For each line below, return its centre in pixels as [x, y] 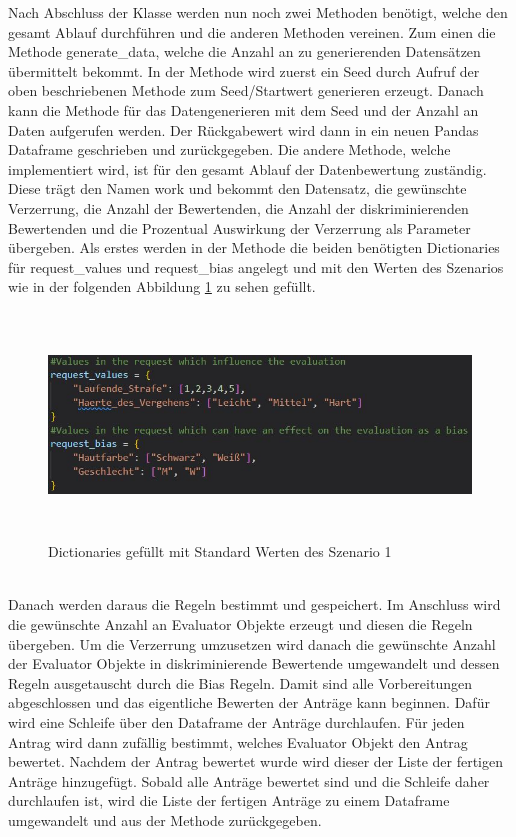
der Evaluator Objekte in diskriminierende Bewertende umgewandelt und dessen [254, 663]
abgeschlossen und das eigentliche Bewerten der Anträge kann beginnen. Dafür [249, 702]
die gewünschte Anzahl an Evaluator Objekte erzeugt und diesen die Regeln [240, 624]
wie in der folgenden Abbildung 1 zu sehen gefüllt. [162, 286]
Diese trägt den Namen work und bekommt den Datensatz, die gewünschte [237, 188]
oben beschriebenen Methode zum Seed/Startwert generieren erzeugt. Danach [246, 90]
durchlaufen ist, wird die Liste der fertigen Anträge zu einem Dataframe [229, 800]
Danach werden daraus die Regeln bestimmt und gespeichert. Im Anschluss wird [254, 604]
